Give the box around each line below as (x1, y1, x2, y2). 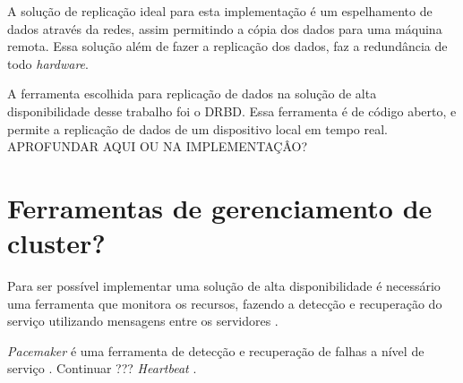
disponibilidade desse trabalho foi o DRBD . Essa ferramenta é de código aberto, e (7, 101, 457, 120)
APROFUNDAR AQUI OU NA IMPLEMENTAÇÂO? (7, 137, 308, 156)
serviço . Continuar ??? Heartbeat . (7, 359, 197, 378)
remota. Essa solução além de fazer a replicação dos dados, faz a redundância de (7, 37, 448, 55)
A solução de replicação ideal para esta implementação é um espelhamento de (7, 2, 433, 20)
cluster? (7, 225, 106, 261)
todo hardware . (7, 54, 89, 72)
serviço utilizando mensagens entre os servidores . (7, 311, 279, 330)
